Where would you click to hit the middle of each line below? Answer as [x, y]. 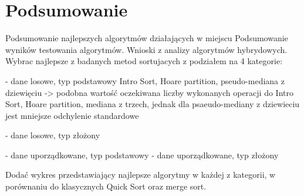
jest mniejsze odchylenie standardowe [72, 115]
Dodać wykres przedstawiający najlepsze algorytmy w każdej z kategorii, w [141, 175]
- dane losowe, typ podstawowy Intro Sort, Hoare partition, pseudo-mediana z [145, 80]
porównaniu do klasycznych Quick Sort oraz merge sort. [106, 186]
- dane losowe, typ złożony [53, 135]
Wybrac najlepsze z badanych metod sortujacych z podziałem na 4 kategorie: [144, 61]
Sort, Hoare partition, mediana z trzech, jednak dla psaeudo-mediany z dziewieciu [153, 104]
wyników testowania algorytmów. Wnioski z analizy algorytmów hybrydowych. [146, 49]
